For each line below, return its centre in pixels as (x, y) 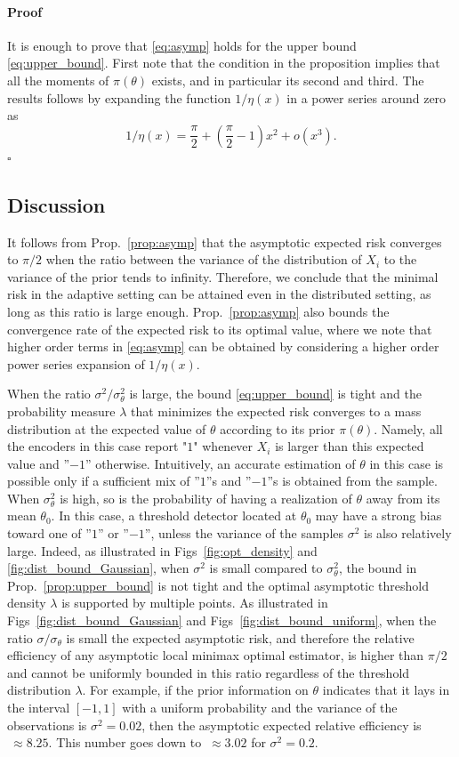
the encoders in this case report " (97, 446)
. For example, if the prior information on (195, 690)
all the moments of (58, 80)
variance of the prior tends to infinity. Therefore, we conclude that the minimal (223, 276)
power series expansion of (76, 363)
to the (400, 259)
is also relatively (408, 533)
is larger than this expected (350, 446)
